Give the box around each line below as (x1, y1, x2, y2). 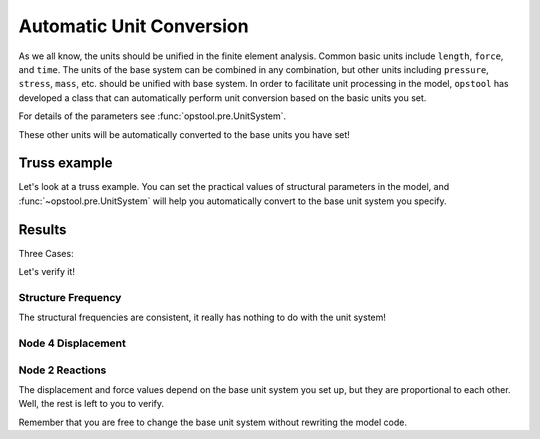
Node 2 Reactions (18, 363, 107, 377)
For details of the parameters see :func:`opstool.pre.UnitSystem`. (18, 110, 287, 122)
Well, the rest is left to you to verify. (18, 398, 165, 410)
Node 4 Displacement (18, 336, 127, 350)
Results (18, 221, 67, 238)
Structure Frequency (18, 290, 122, 304)
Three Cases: (18, 247, 74, 259)
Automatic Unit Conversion (18, 15, 249, 37)
